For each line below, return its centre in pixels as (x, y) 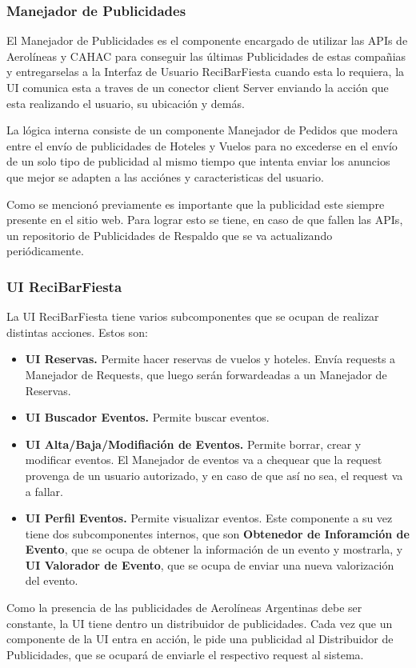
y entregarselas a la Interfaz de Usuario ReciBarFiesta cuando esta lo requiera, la (206, 72)
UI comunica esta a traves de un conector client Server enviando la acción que (198, 87)
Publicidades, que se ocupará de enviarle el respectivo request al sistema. (185, 654)
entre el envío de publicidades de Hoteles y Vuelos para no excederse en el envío (202, 145)
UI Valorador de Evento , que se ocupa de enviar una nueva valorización (210, 564)
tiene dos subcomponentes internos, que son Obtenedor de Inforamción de (217, 533)
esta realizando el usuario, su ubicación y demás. (126, 103)
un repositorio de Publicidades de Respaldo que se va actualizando (170, 235)
